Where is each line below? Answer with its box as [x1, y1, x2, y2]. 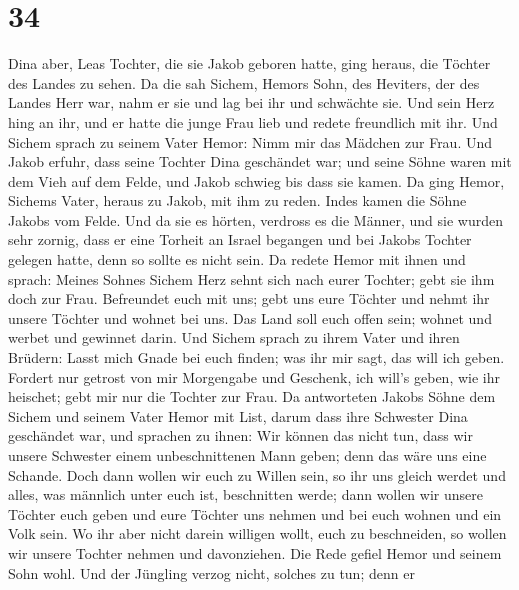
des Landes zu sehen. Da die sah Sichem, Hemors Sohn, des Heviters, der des [8, 72, 480, 93]
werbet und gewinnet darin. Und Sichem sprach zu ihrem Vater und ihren [8, 327, 460, 348]
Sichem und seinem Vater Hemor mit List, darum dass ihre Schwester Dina [8, 405, 468, 426]
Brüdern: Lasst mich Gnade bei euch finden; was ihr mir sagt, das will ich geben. [8, 347, 505, 368]
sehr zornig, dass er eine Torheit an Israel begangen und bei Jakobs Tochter [8, 229, 472, 250]
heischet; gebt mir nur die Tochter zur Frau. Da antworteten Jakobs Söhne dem [8, 386, 496, 407]
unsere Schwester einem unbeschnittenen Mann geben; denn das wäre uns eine [8, 445, 487, 465]
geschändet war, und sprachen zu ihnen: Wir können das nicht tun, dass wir [8, 425, 473, 446]
